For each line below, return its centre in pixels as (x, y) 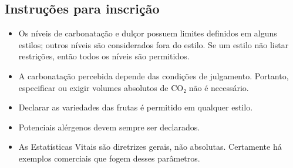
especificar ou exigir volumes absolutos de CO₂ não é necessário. (134, 87)
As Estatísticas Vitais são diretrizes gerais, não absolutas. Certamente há (150, 147)
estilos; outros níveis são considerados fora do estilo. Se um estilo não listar (154, 44)
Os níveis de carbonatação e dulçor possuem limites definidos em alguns (148, 33)
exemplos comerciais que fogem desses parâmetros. (109, 158)
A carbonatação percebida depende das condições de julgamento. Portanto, (154, 75)
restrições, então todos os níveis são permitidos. (104, 56)
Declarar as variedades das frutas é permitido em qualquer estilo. (136, 107)
